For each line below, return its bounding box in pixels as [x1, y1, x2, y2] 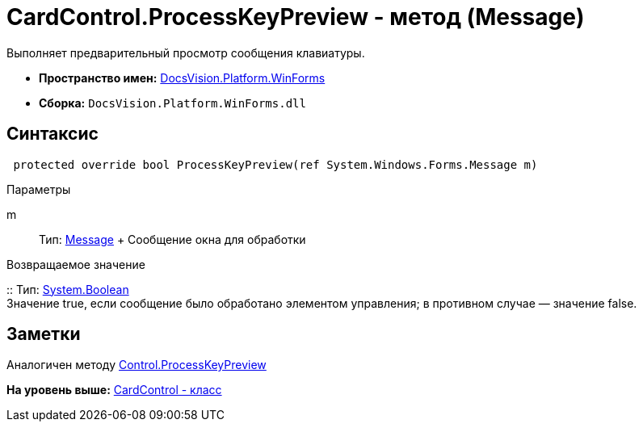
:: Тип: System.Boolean [6, 282, 129, 296]
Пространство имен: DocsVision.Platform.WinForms [39, 70, 326, 85]
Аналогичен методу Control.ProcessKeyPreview [6, 358, 267, 372]
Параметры [6, 182, 71, 196]
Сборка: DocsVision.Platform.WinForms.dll [39, 95, 306, 110]
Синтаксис [6, 124, 99, 145]
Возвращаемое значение [6, 257, 145, 271]
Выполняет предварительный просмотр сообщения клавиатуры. [6, 45, 365, 60]
